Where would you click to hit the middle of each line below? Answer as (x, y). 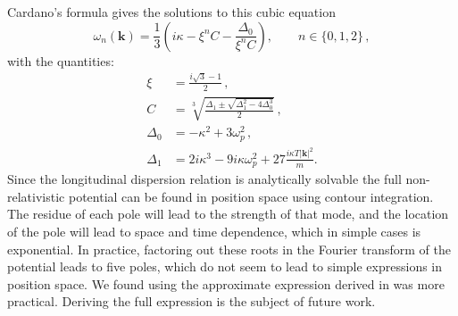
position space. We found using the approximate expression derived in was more (226, 283)
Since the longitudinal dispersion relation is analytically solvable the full (204, 179)
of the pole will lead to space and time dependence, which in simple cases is (214, 232)
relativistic (36, 196)
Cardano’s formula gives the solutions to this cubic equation (171, 12)
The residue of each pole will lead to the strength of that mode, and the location (228, 214)
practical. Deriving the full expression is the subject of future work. (192, 301)
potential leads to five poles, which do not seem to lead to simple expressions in (225, 266)
